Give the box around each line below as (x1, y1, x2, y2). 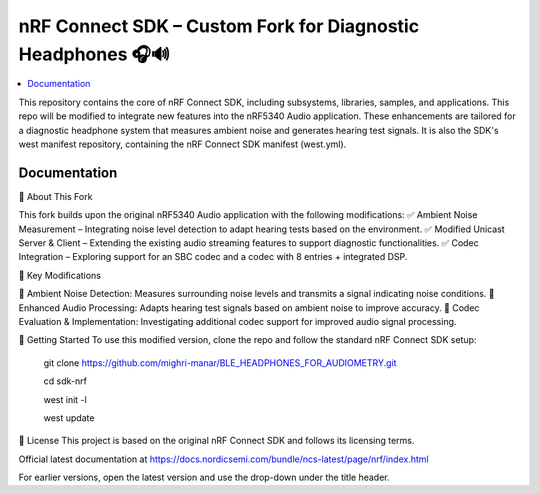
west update (43, 411, 95, 424)
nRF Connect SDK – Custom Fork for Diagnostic (18, 15, 420, 37)
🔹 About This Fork (18, 190, 93, 202)
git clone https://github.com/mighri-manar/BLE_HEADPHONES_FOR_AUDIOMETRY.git (43, 356, 397, 369)
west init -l (43, 393, 87, 405)
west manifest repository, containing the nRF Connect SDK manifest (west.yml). (18, 138, 347, 150)
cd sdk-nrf (43, 375, 87, 387)
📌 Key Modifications (18, 269, 102, 281)
